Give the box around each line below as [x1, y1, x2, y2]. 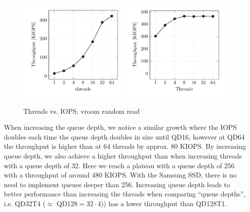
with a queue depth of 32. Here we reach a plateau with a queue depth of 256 [4, 160, 235, 170]
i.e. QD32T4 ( [4, 198, 46, 208]
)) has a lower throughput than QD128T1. [101, 198, 227, 208]
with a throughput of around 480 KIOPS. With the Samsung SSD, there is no [4, 170, 237, 180]
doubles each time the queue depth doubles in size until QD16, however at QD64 [4, 131, 245, 141]
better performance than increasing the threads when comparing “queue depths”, [4, 189, 246, 199]
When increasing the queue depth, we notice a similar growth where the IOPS [4, 122, 237, 132]
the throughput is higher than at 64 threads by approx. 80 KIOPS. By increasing [4, 141, 246, 151]
